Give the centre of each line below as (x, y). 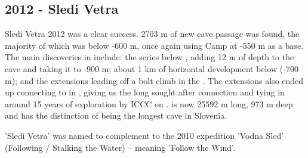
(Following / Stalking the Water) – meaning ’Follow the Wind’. (120, 147)
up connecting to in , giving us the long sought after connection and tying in (145, 92)
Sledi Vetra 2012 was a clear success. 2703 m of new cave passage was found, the (152, 34)
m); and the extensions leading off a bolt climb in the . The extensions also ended (154, 80)
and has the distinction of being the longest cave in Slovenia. (116, 115)
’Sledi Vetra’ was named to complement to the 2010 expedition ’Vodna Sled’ (144, 135)
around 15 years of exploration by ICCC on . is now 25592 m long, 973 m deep (149, 103)
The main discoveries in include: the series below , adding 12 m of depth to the (150, 57)
